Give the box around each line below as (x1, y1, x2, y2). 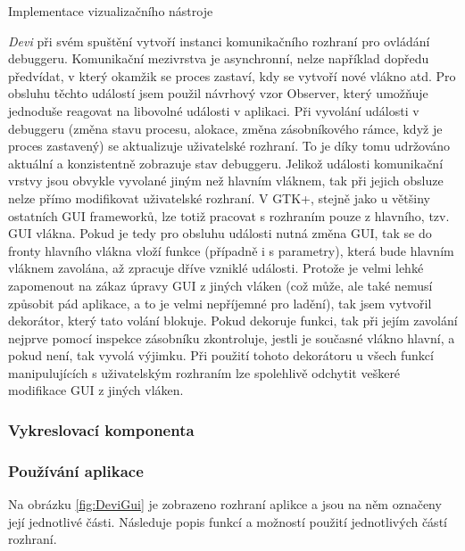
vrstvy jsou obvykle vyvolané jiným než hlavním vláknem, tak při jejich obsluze (8, 171, 444, 190)
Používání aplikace (8, 459, 144, 481)
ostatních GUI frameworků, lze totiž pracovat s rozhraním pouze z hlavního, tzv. (8, 206, 450, 225)
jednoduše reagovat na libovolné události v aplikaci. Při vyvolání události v (8, 101, 419, 119)
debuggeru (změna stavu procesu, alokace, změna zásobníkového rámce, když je (8, 119, 443, 137)
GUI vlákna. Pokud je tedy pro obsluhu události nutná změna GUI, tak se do (8, 224, 432, 243)
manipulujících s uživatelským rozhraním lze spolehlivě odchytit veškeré (8, 363, 401, 382)
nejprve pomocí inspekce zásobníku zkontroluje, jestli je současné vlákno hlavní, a (8, 328, 455, 347)
